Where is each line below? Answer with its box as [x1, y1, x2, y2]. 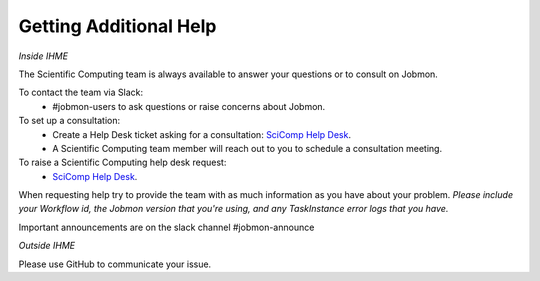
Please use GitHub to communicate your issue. [18, 258, 212, 270]
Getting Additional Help [18, 15, 217, 37]
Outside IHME [18, 240, 76, 252]
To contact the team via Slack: [18, 86, 144, 99]
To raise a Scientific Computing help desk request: [18, 156, 227, 169]
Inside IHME [18, 50, 69, 62]
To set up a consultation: [18, 115, 121, 127]
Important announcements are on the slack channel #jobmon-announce [18, 221, 315, 233]
